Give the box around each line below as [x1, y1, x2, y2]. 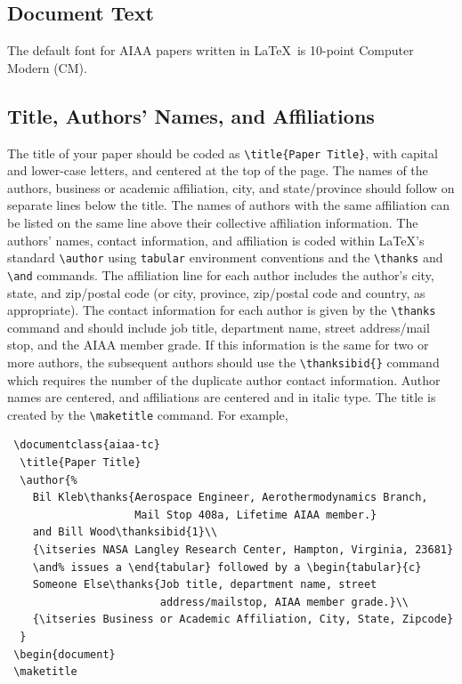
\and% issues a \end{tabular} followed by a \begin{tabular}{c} [32, 560, 422, 574]
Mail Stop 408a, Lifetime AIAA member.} [134, 508, 377, 521]
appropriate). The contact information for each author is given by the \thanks [7, 301, 436, 319]
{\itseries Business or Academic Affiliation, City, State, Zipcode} [32, 613, 454, 626]
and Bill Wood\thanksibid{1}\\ [32, 526, 218, 539]
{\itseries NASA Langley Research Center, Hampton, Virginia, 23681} [32, 543, 454, 557]
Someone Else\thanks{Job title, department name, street [32, 578, 377, 591]
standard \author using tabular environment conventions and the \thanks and [7, 248, 443, 267]
